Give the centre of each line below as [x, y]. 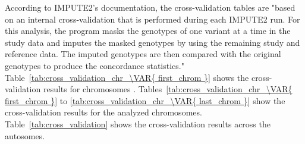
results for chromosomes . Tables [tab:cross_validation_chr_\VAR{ [168, 89]
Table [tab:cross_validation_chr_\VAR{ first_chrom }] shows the [127, 77]
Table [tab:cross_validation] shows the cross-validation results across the [138, 123]
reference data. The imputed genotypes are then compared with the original [143, 54]
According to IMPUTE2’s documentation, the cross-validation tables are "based [150, 7]
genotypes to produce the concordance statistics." [95, 65]
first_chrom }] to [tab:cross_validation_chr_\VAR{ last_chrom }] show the [145, 100]
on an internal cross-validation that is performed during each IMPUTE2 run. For [152, 19]
